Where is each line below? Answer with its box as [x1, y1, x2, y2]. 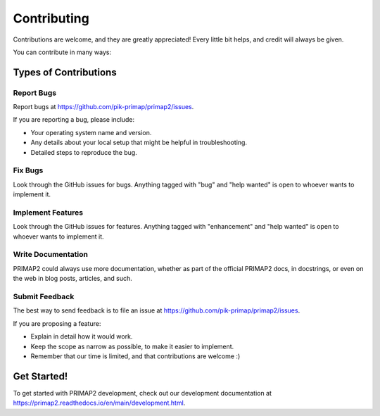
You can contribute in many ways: [13, 48, 112, 56]
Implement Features [13, 208, 84, 218]
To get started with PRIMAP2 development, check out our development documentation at [13, 389, 272, 397]
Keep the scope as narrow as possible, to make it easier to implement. [30, 342, 234, 351]
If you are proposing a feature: [13, 319, 101, 327]
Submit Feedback [13, 292, 75, 302]
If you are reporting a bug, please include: [13, 115, 135, 124]
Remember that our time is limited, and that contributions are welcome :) [30, 352, 241, 360]
